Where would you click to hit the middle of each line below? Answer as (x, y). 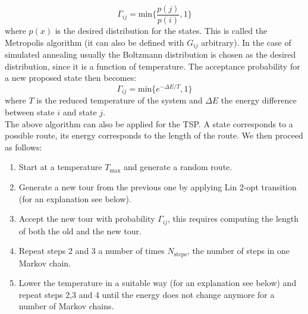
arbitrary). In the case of (246, 42)
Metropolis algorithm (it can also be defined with (95, 42)
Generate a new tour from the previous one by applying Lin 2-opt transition (158, 186)
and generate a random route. (178, 167)
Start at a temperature (60, 167)
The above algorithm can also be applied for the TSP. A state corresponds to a (149, 123)
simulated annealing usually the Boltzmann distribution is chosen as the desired (150, 54)
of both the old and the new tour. (80, 230)
